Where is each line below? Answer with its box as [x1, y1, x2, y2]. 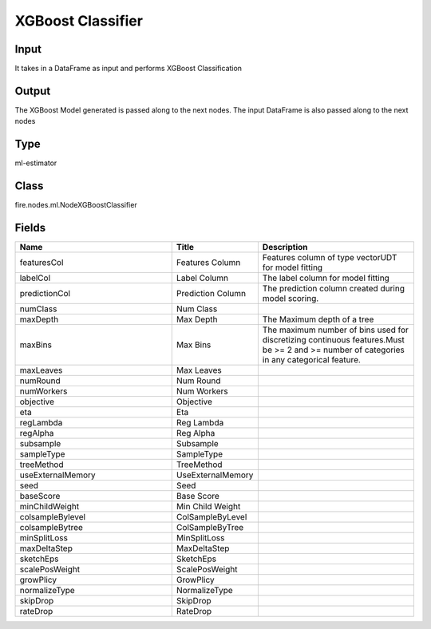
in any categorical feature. [262, 354, 361, 366]
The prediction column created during [262, 283, 405, 295]
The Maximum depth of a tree [262, 314, 374, 325]
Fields [14, 220, 46, 235]
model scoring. [262, 293, 319, 304]
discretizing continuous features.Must [262, 334, 405, 346]
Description [262, 242, 308, 253]
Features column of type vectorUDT [262, 252, 397, 263]
